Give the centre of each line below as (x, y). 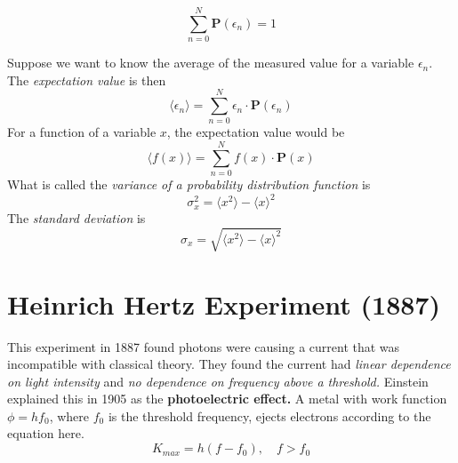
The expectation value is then (87, 80)
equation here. (46, 433)
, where (69, 415)
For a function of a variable (82, 132)
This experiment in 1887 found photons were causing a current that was (204, 346)
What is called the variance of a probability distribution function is (189, 184)
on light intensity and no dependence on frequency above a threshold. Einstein (218, 381)
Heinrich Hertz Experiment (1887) (224, 303)
